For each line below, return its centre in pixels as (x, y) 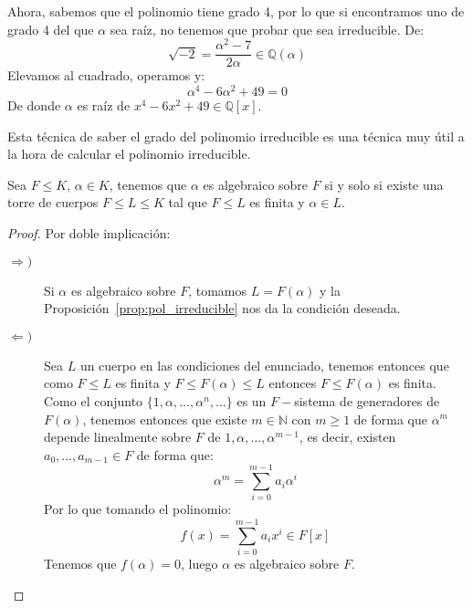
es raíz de (104, 105)
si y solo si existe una (384, 184)
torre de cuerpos (53, 202)
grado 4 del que (51, 29)
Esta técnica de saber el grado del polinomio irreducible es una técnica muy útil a (236, 136)
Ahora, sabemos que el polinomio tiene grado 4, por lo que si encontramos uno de (236, 11)
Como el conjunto (94, 400)
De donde (34, 105)
